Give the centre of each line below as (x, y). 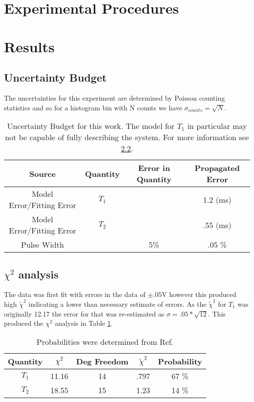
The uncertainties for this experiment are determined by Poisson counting (115, 97)
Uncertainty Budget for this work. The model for (91, 126)
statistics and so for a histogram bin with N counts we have (93, 107)
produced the (24, 323)
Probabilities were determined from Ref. (105, 341)
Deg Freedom (102, 361)
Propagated (217, 168)
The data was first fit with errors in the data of (75, 294)
